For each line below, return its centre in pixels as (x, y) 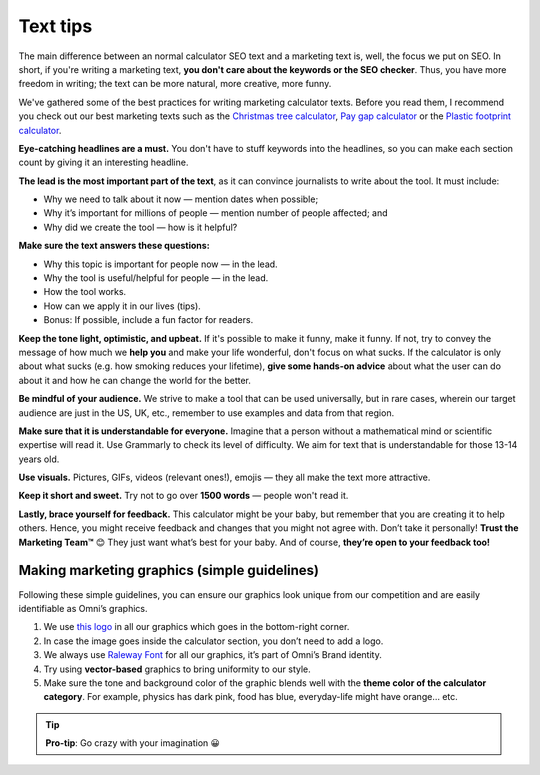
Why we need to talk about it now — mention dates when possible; (181, 199)
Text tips (55, 26)
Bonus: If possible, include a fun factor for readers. (148, 320)
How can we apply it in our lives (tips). (122, 306)
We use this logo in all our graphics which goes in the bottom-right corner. (196, 627)
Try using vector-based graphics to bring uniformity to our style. (177, 669)
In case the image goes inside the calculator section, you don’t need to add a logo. (213, 641)
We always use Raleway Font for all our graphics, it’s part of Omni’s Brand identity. (212, 655)
